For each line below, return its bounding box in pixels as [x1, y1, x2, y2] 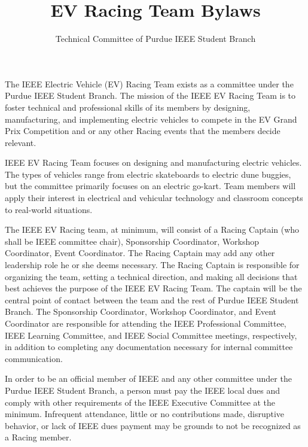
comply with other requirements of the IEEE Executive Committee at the [5, 396, 276, 408]
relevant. [5, 136, 36, 148]
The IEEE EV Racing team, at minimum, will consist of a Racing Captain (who [5, 223, 300, 236]
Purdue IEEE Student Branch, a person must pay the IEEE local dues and [5, 384, 280, 396]
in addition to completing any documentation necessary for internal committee [5, 340, 293, 353]
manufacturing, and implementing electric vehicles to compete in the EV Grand [5, 112, 297, 125]
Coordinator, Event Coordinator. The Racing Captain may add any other [5, 247, 275, 259]
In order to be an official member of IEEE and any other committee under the [5, 372, 292, 385]
